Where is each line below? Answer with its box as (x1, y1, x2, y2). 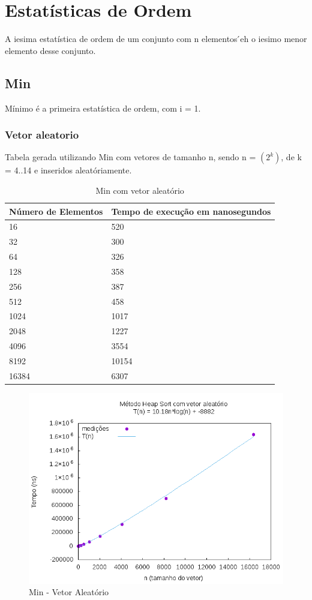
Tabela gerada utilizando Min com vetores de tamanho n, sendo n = (5, 151, 256, 163)
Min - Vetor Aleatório (29, 586, 109, 598)
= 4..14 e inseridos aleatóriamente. (5, 164, 132, 176)
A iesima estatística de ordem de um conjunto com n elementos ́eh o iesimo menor (5, 32, 307, 45)
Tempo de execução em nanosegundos (111, 205, 271, 217)
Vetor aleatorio (5, 127, 79, 142)
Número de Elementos (9, 205, 103, 217)
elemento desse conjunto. (5, 44, 96, 56)
